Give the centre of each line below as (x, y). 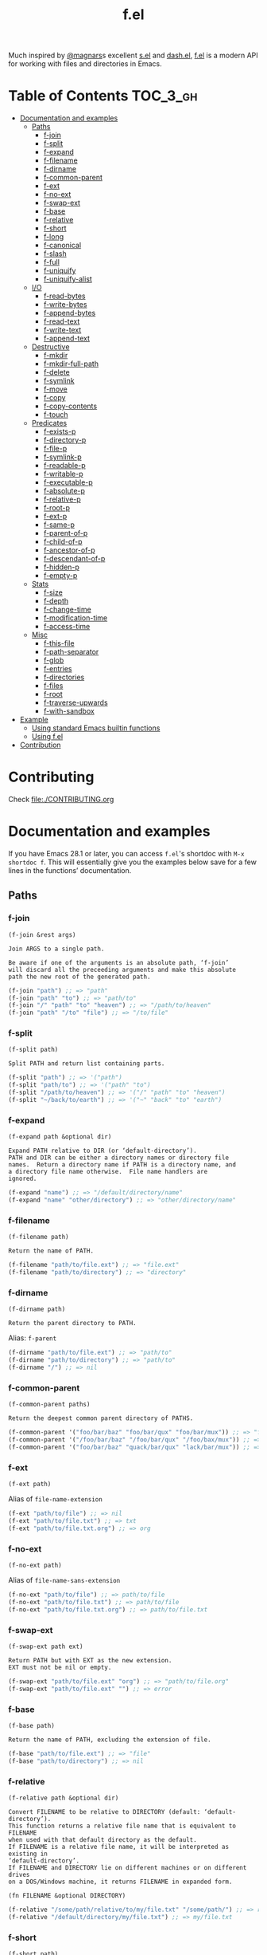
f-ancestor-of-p (69, 550)
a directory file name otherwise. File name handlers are (108, 1172)
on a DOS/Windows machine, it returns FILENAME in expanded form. (120, 1882)
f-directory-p (65, 440)
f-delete (56, 372)
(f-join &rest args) (43, 934)
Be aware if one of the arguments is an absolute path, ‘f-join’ (118, 962)
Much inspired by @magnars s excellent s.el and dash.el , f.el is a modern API (133, 55)
